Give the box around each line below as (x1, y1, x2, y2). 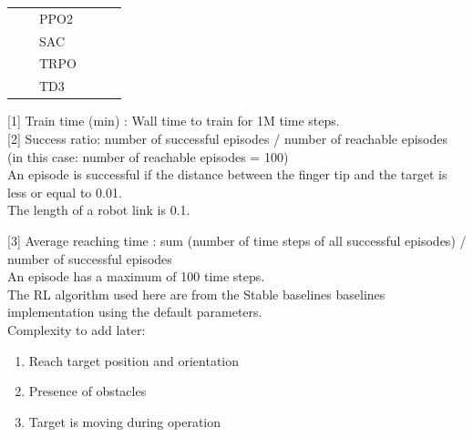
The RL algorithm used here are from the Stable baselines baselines (7, 284, 386, 303)
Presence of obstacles (28, 381, 147, 401)
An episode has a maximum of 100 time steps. (7, 267, 265, 286)
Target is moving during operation (28, 412, 221, 431)
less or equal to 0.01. (7, 182, 122, 201)
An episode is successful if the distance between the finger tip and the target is (7, 165, 447, 184)
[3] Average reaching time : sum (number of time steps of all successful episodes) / (7, 230, 467, 249)
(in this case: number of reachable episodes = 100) (7, 147, 289, 166)
